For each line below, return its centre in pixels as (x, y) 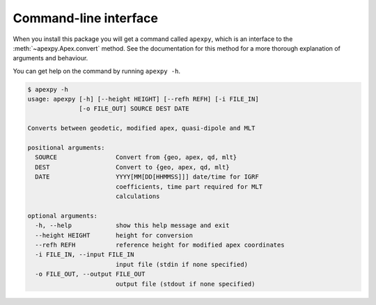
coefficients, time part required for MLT (189, 187)
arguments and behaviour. (50, 58)
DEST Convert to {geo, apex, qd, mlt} (132, 167)
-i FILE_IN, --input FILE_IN (85, 255)
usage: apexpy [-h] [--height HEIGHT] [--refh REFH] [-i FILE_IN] (143, 99)
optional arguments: (62, 216)
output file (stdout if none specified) (185, 284)
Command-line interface (85, 18)
